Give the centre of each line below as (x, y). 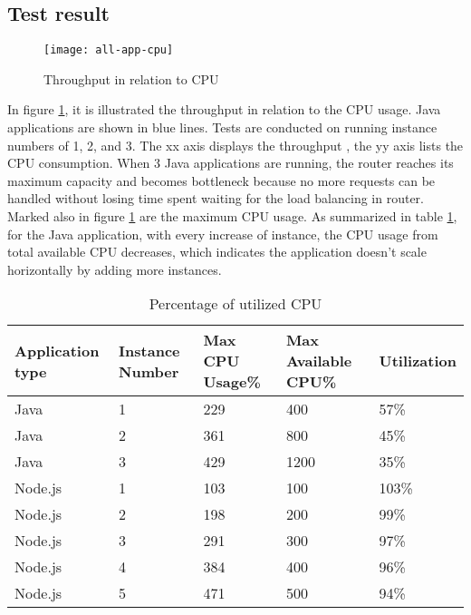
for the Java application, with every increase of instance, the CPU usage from (223, 234)
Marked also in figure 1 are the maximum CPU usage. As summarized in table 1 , (232, 216)
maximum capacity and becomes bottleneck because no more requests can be (221, 180)
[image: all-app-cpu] (109, 50)
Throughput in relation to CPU (131, 78)
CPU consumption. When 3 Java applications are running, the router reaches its (231, 163)
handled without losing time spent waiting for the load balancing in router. (216, 198)
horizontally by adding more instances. (115, 269)
